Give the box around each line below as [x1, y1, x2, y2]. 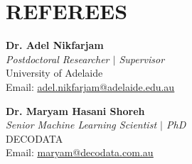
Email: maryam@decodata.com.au [6, 145, 154, 160]
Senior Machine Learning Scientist [6, 117, 157, 132]
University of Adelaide [6, 65, 103, 80]
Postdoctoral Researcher [6, 51, 110, 66]
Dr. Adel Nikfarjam [6, 38, 104, 53]
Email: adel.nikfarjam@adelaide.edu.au [6, 79, 175, 94]
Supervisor [119, 51, 165, 66]
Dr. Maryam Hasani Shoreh [6, 103, 145, 118]
